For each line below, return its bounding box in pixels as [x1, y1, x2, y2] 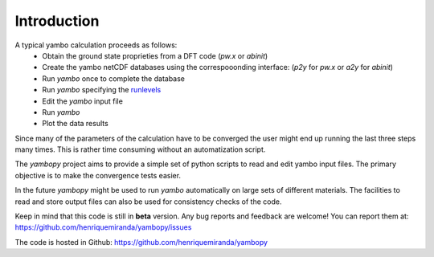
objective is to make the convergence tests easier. [14, 170, 181, 180]
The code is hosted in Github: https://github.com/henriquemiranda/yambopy [14, 237, 268, 247]
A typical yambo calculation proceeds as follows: [14, 40, 178, 50]
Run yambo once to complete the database [42, 73, 185, 84]
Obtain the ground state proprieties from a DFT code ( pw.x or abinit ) [42, 51, 268, 60]
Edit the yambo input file [42, 96, 124, 106]
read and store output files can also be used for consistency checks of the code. [14, 197, 282, 206]
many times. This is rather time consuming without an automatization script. [14, 145, 266, 154]
